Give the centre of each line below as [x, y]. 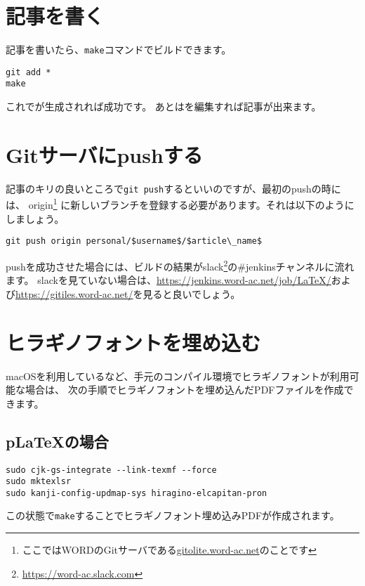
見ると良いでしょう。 [192, 293]
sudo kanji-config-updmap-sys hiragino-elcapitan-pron [137, 493]
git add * [28, 72]
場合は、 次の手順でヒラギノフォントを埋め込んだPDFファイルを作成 [184, 390]
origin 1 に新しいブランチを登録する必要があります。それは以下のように [191, 204]
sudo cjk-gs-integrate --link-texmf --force [111, 470]
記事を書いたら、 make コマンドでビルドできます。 [119, 50]
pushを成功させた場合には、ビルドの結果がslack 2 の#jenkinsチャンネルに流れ [180, 265]
